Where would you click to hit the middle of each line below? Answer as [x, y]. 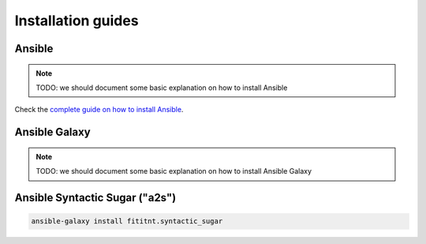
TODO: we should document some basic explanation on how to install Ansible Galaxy [174, 171]
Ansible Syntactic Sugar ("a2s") [95, 197]
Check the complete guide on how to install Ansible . [99, 110]
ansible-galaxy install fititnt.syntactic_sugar [127, 221]
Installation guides [77, 21]
